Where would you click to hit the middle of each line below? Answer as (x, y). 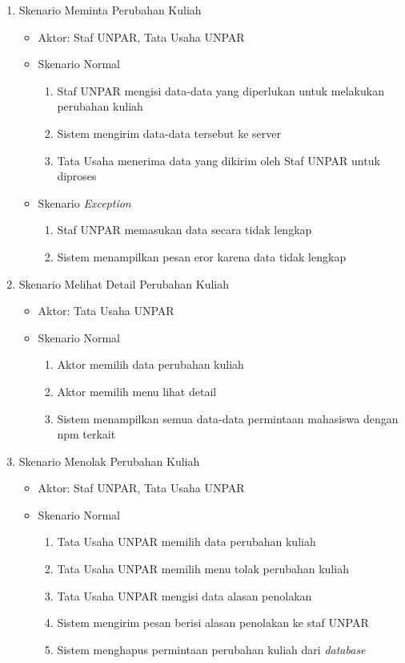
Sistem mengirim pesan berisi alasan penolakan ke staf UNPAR (213, 623)
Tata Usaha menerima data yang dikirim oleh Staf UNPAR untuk (219, 160)
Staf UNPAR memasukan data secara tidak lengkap (184, 230)
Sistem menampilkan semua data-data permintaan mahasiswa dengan (228, 418)
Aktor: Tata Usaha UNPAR (106, 311)
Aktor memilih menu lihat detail (137, 391)
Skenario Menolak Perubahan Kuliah (109, 461)
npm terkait (86, 434)
